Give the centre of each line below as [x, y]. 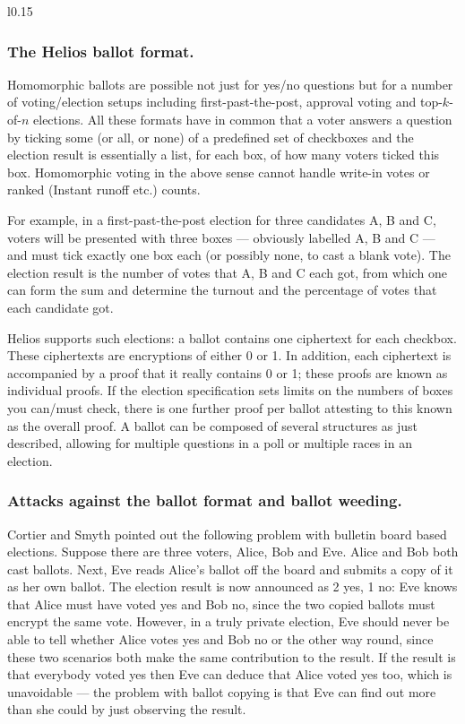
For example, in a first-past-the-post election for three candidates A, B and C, [222, 219]
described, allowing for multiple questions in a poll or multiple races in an [210, 443]
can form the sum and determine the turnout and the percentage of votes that [222, 290]
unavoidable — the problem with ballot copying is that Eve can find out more [222, 691]
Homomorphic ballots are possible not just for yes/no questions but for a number [230, 84]
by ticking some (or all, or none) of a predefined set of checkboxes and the [211, 137]
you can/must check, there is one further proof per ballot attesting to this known [230, 407]
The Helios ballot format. [101, 51]
